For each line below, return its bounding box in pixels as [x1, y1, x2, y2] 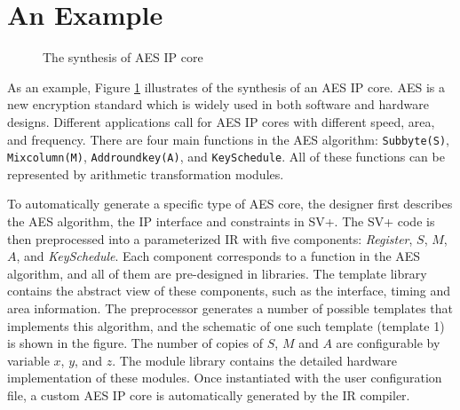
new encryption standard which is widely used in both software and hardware [7, 95, 429, 114]
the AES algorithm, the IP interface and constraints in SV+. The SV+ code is [7, 212, 435, 230]
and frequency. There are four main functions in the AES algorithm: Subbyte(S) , [7, 130, 449, 148]
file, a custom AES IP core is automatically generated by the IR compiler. [7, 385, 410, 404]
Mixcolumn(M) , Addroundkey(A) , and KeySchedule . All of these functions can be [7, 147, 445, 166]
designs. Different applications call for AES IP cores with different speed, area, [7, 112, 435, 130]
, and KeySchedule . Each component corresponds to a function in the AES [16, 247, 421, 265]
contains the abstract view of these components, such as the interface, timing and [7, 281, 451, 300]
